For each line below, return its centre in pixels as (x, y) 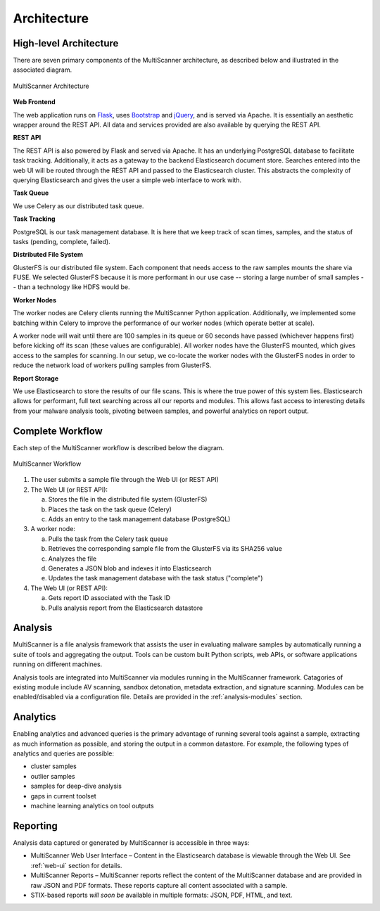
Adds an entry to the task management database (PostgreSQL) (139, 519)
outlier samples (53, 776)
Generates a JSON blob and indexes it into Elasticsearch (130, 568)
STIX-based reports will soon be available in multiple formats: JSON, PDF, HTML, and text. (161, 895)
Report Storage (36, 378)
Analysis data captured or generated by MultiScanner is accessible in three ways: (131, 842)
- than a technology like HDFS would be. (71, 287)
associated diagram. (43, 70)
